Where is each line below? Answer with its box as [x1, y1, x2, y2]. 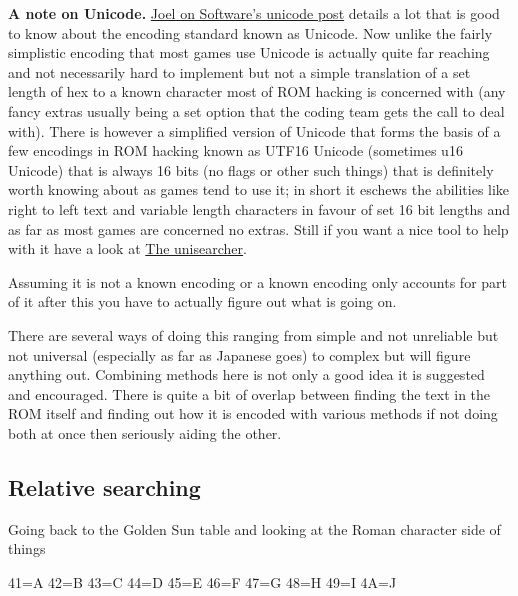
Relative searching [8, 471, 201, 502]
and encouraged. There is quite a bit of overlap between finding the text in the [8, 383, 491, 404]
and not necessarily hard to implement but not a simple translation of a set [8, 61, 471, 82]
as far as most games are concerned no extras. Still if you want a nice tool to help [8, 218, 509, 239]
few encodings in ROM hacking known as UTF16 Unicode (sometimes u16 [8, 140, 463, 161]
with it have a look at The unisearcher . [8, 238, 247, 259]
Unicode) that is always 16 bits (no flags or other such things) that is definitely [8, 159, 494, 180]
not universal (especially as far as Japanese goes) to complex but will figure [8, 344, 471, 365]
